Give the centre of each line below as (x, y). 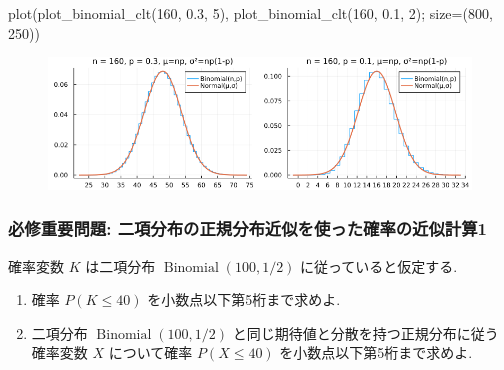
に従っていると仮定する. (379, 265)
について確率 (150, 352)
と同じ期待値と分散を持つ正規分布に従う (365, 332)
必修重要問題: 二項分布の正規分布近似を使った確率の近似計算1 (247, 228)
